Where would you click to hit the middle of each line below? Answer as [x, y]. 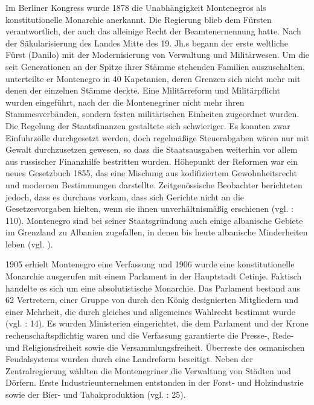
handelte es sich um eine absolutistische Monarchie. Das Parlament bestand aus [153, 288]
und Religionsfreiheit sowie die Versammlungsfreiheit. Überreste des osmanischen [155, 347]
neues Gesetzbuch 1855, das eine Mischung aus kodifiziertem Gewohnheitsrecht [151, 173]
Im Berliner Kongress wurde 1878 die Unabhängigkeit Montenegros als [136, 7]
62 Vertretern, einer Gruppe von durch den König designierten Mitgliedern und [152, 300]
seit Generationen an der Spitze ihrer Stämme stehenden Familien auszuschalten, [155, 66]
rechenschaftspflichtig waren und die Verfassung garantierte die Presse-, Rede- [150, 335]
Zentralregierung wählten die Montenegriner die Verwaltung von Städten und [148, 370]
